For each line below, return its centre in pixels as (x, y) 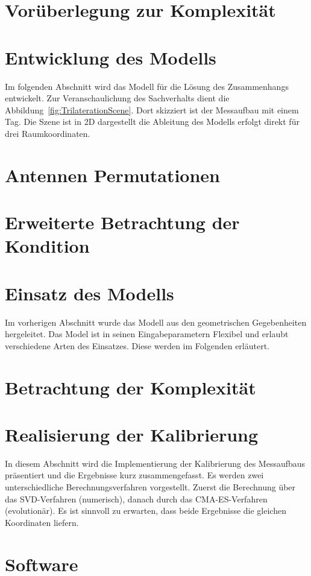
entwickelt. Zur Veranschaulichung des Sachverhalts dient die (117, 98)
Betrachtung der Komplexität (130, 387)
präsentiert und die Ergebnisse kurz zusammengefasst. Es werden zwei (134, 475)
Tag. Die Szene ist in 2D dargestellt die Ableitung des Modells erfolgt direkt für (152, 122)
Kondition (47, 246)
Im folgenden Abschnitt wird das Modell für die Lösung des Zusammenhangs (147, 86)
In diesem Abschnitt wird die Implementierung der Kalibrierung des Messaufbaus (155, 463)
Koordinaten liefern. (42, 522)
